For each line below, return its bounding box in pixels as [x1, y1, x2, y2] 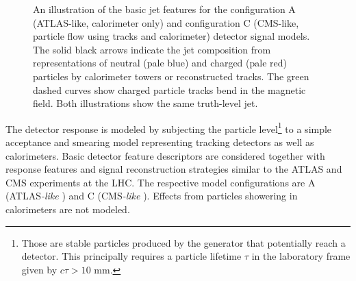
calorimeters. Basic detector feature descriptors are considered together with [5, 148, 325, 162]
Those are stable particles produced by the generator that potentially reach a [21, 235, 346, 249]
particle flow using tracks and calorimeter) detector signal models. [33, 29, 310, 43]
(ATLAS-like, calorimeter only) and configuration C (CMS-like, [33, 15, 299, 29]
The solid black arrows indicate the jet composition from [33, 42, 271, 56]
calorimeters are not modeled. [5, 201, 130, 216]
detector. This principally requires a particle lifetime [21, 249, 242, 263]
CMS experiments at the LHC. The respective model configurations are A [5, 175, 316, 189]
